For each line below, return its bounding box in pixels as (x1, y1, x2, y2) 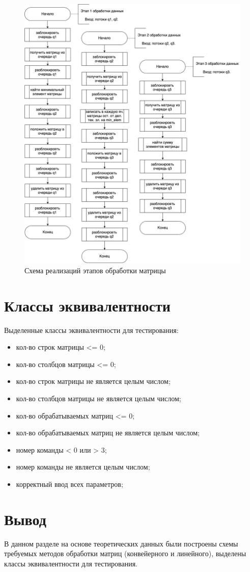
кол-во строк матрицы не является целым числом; (16, 376, 171, 386)
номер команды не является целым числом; (16, 461, 150, 472)
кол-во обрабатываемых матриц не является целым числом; (16, 427, 200, 438)
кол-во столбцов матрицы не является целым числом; (16, 393, 181, 404)
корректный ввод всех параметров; (16, 479, 123, 489)
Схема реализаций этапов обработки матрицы (24, 265, 166, 275)
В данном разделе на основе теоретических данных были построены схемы (4, 538, 238, 549)
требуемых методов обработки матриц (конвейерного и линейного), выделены (4, 548, 246, 559)
